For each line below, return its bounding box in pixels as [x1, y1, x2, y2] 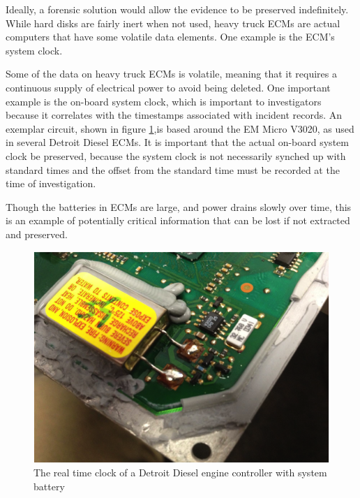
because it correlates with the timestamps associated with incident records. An [6, 108, 343, 122]
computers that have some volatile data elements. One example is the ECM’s [6, 29, 335, 44]
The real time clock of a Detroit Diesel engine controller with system [33, 465, 327, 480]
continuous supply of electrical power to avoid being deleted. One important [6, 80, 331, 94]
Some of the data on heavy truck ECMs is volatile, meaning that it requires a [6, 66, 337, 81]
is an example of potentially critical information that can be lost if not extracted [6, 213, 350, 228]
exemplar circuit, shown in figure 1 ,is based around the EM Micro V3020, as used [6, 121, 354, 136]
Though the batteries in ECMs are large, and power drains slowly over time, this [6, 199, 352, 214]
